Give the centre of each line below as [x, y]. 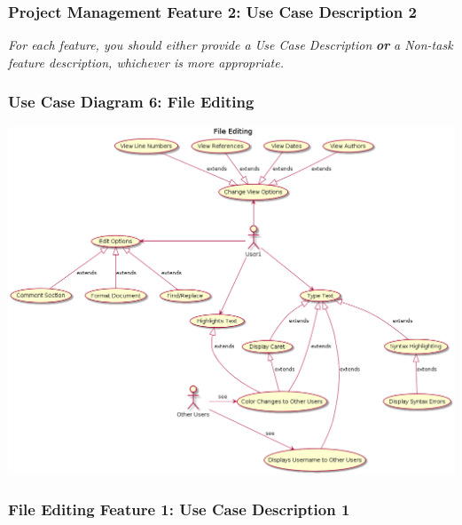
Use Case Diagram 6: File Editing [131, 102]
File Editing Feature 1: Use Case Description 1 [179, 509]
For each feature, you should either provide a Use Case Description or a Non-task [231, 45]
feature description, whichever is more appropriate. [146, 62]
